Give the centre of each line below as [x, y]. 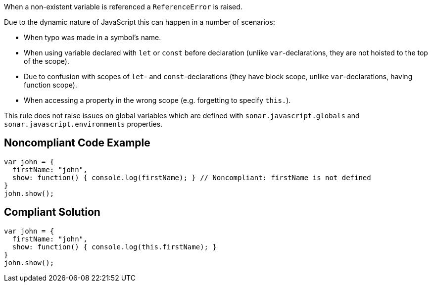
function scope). [50, 85]
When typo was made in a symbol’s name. [93, 37]
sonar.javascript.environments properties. [83, 124]
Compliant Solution [52, 212]
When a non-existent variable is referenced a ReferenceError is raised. [123, 7]
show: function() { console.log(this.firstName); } [114, 247]
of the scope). [47, 61]
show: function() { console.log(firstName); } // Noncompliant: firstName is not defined [192, 177]
